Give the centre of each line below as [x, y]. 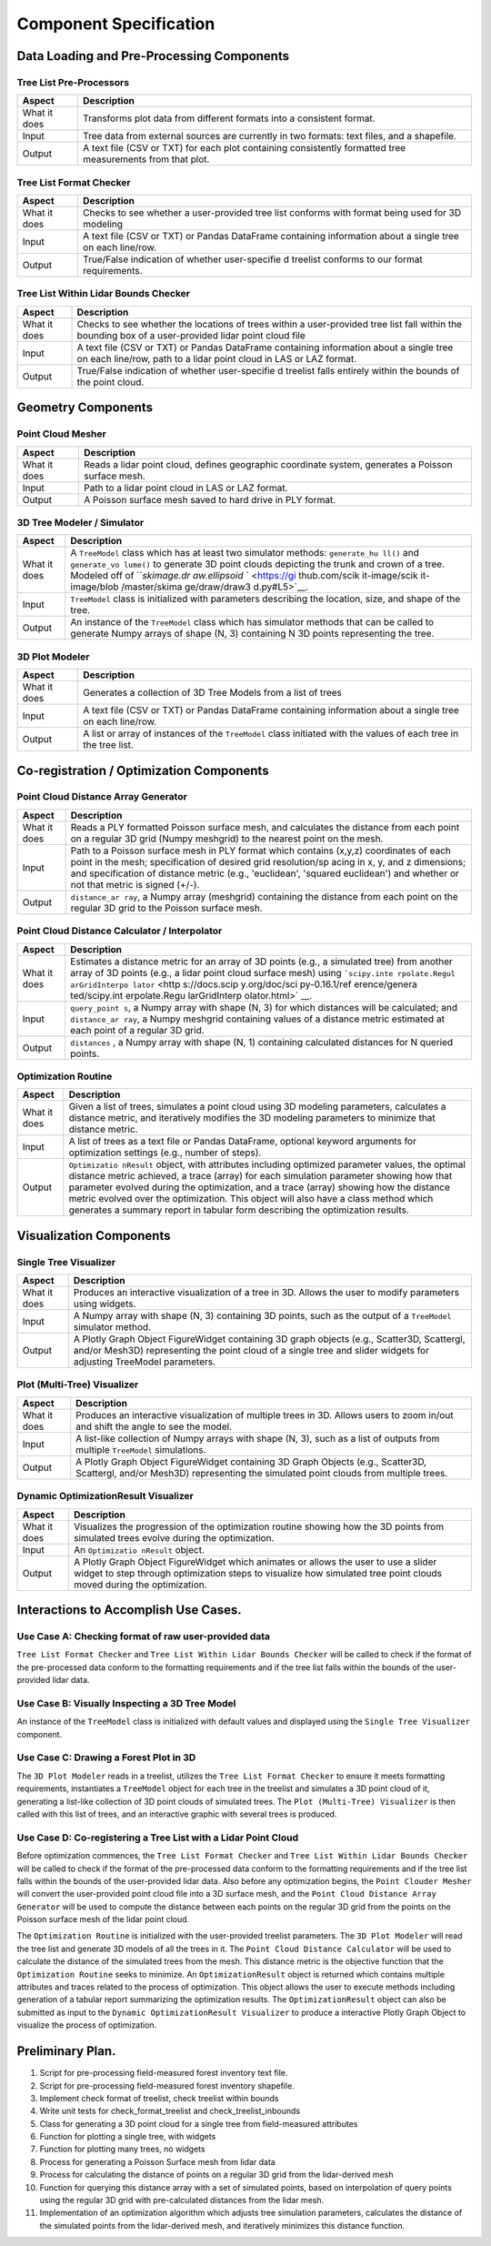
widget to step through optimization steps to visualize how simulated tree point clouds [258, 1573]
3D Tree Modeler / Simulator [80, 522]
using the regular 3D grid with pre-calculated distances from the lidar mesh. [182, 2201]
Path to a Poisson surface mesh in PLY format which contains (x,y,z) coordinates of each [261, 851]
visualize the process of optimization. [87, 2025]
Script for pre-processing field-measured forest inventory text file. [164, 2073]
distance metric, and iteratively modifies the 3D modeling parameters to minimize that [252, 1118]
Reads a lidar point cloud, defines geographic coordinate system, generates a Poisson [268, 464]
